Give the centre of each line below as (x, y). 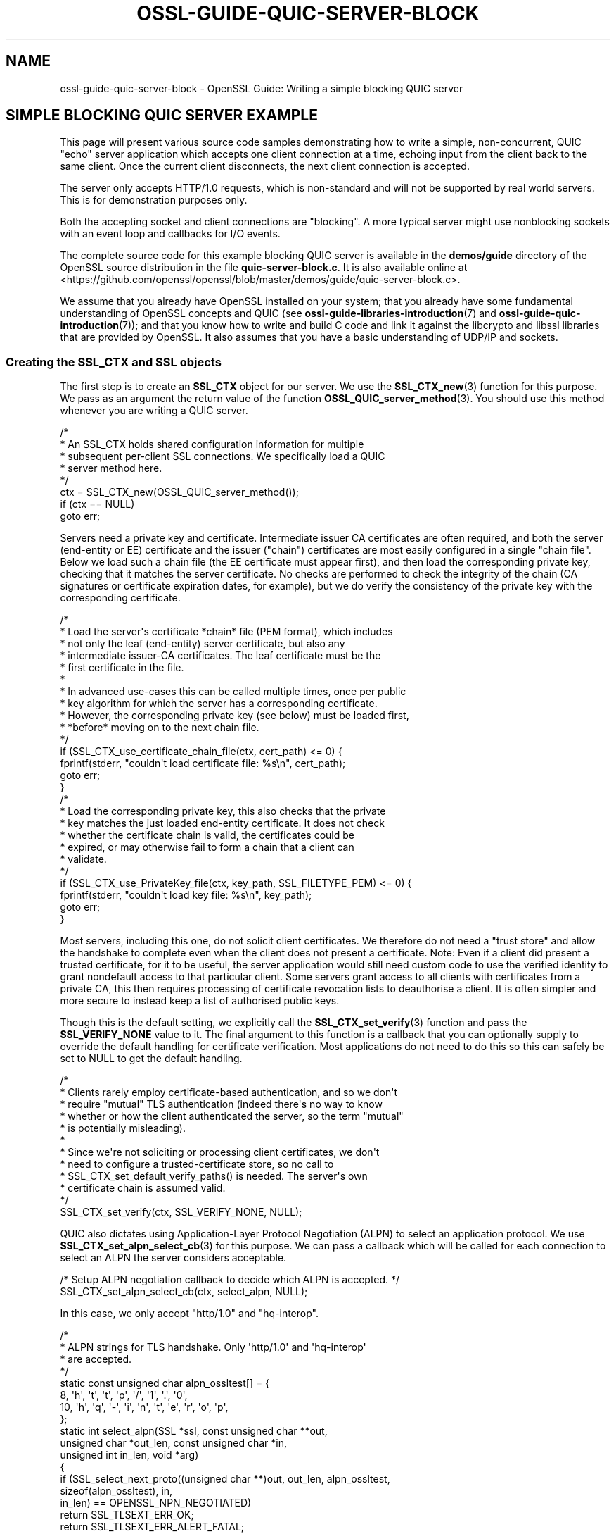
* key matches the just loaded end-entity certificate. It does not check (222, 823)
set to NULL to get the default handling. (151, 1059)
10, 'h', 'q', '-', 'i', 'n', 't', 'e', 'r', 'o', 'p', (144, 1407)
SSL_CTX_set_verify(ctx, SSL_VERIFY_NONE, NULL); (181, 1212)
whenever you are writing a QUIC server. (154, 411)
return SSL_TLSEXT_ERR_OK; (127, 1515)
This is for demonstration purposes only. (154, 200)
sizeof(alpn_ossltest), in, (116, 1491)
